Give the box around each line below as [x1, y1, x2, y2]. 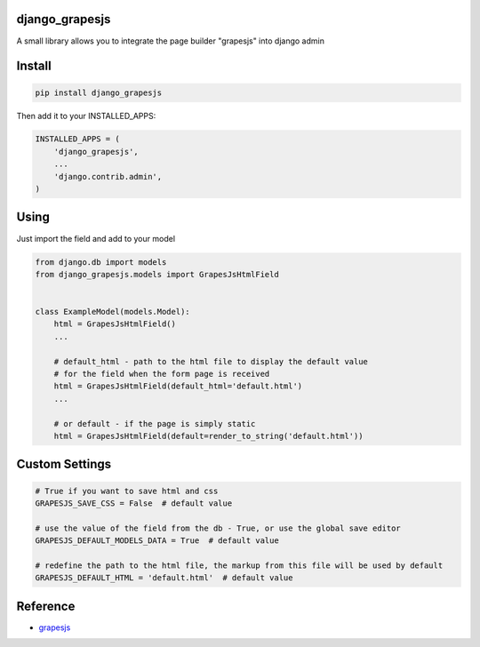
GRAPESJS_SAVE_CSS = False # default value [35, 498, 233, 508]
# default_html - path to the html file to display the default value [53, 356, 369, 366]
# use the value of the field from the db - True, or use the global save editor [35, 523, 402, 533]
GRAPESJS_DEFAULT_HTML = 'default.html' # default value [35, 573, 293, 583]
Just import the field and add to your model [16, 233, 176, 244]
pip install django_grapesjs [35, 87, 163, 98]
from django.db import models [35, 257, 167, 267]
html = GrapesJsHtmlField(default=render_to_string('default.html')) [53, 431, 364, 441]
